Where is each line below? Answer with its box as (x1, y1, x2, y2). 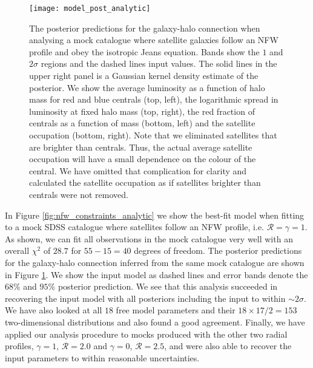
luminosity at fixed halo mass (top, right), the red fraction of (29, 104, 255, 117)
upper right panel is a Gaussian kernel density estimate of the (29, 69, 259, 82)
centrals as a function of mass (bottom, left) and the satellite (29, 117, 255, 129)
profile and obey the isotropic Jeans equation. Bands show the (29, 45, 260, 58)
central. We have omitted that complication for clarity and (29, 164, 247, 177)
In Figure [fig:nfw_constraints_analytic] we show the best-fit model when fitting (5, 208, 305, 221)
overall (5, 244, 30, 257)
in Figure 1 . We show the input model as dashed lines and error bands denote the (5, 268, 308, 281)
